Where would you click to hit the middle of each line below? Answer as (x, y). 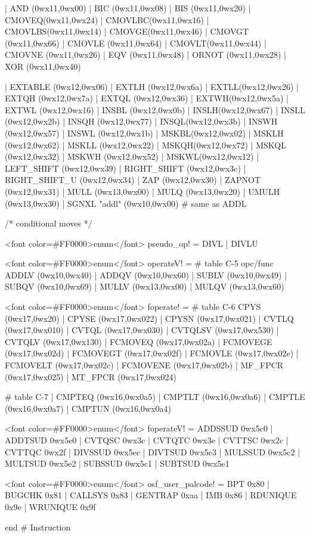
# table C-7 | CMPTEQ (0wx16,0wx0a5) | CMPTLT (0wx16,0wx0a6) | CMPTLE (155, 397)
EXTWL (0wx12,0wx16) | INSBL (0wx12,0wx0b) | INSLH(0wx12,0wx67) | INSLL (155, 109)
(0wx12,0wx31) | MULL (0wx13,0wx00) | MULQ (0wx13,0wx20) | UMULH (142, 191)
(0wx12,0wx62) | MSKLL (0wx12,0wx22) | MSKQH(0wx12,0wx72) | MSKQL (145, 145)
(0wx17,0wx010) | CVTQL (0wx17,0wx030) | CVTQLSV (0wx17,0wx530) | (142, 330)
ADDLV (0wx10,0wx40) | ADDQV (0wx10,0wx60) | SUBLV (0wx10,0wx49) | (146, 274)
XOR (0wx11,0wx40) (43, 66)
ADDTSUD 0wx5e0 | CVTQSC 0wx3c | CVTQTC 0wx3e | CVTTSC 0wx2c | (147, 440)
